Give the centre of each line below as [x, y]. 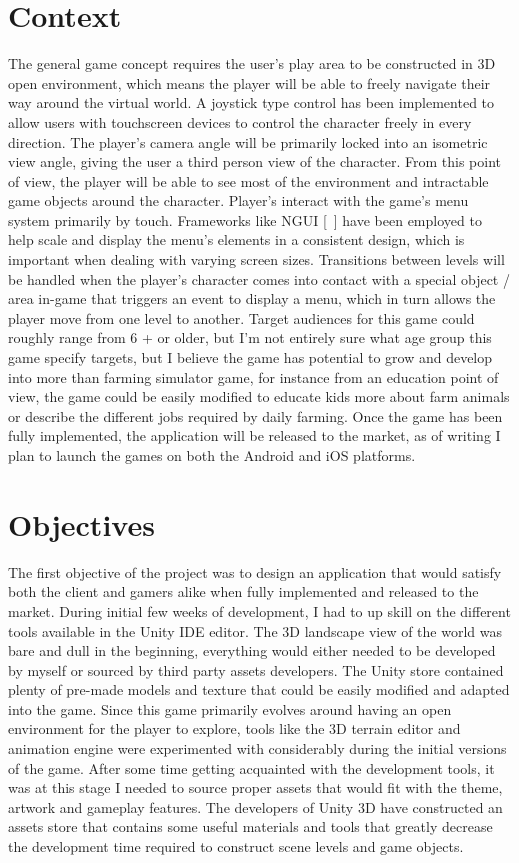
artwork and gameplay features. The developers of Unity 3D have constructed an [255, 806]
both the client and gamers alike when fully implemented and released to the [243, 591]
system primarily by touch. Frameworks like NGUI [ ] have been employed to [245, 219]
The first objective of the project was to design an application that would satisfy [255, 571]
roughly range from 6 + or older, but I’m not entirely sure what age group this [250, 337]
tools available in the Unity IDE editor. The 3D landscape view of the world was [255, 630]
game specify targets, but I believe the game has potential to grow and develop [250, 357]
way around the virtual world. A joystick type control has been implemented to [251, 102]
